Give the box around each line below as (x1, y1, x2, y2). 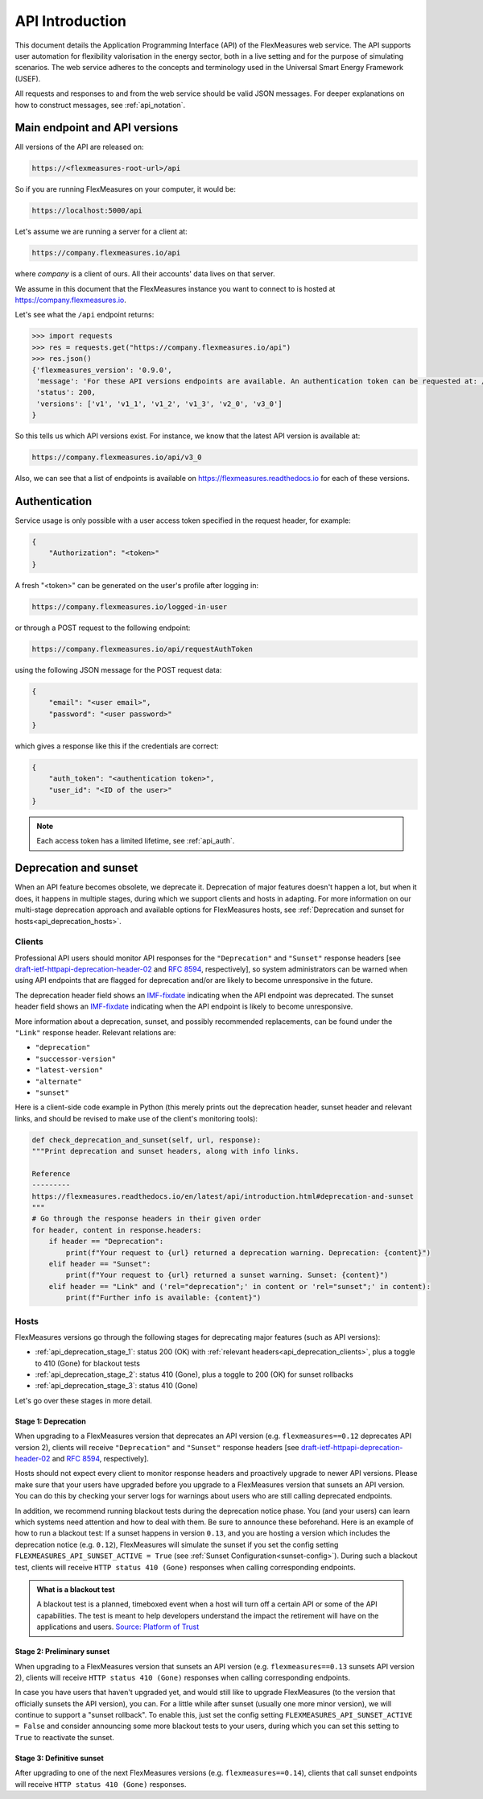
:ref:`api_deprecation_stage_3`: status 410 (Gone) (35, 1381, 199, 1391)
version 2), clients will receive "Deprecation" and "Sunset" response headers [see (14, 1442, 299, 1452)
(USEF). (14, 73, 41, 84)
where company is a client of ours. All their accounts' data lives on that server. (14, 269, 275, 279)
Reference (31, 1169, 71, 1178)
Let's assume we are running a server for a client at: (14, 226, 188, 237)
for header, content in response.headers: (31, 1225, 202, 1234)
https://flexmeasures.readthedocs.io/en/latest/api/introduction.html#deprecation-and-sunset (31, 1192, 415, 1200)
